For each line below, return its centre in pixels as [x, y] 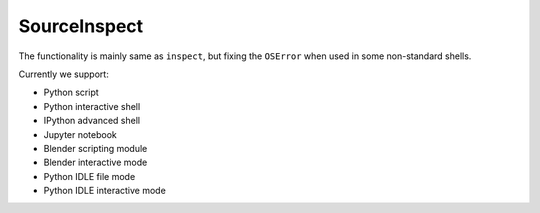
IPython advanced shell [91, 121]
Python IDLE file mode [89, 176]
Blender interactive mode [95, 162]
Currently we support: [63, 74]
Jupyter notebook [80, 134]
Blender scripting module [95, 148]
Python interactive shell [92, 106]
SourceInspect [81, 26]
